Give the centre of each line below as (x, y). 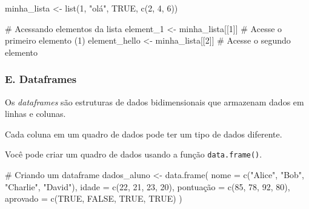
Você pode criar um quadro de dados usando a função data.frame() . (134, 154)
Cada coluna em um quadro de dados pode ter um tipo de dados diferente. (144, 134)
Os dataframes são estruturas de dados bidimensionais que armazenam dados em (154, 101)
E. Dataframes (41, 79)
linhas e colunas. (35, 114)
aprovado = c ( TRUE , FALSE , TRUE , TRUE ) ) (94, 198)
